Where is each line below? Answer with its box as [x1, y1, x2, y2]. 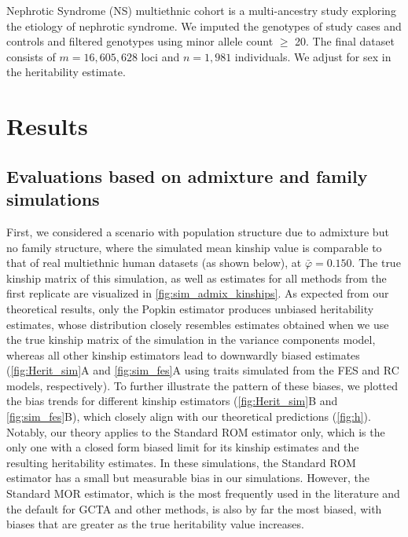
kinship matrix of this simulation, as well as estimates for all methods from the [6, 269, 387, 286]
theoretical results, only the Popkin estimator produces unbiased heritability [6, 300, 374, 316]
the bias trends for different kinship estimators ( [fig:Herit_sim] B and [6, 393, 338, 409]
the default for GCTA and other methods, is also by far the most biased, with [6, 500, 382, 517]
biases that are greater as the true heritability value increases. [6, 516, 304, 532]
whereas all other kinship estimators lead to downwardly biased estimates [6, 346, 360, 363]
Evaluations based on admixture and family [6, 163, 368, 188]
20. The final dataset [295, 33, 395, 49]
